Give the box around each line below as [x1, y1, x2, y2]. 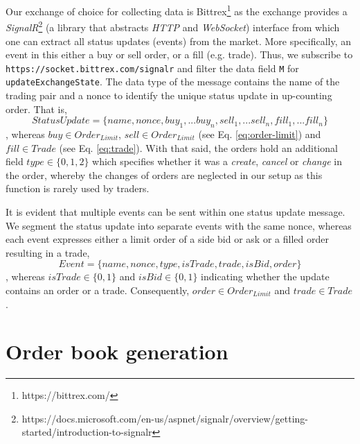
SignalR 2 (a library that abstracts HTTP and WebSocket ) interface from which [6, 18, 340, 34]
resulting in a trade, [6, 245, 90, 259]
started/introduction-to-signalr [21, 425, 152, 439]
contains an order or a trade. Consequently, [6, 282, 190, 297]
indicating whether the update [201, 269, 330, 284]
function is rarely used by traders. [6, 181, 150, 196]
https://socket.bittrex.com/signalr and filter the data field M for [6, 60, 299, 75]
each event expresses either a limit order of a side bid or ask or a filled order [6, 232, 329, 246]
